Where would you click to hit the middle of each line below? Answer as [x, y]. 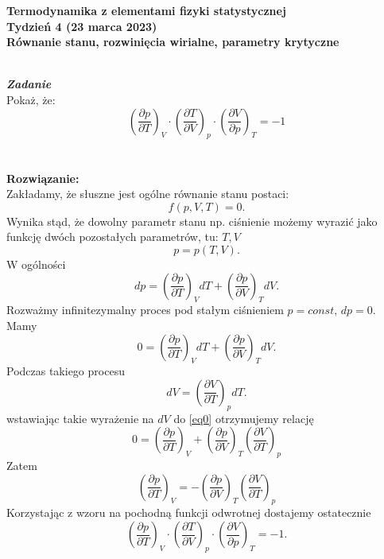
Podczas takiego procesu [66, 371]
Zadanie [29, 84]
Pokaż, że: [31, 99]
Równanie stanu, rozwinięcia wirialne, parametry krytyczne [173, 42]
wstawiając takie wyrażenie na [80, 418]
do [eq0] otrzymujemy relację [244, 418]
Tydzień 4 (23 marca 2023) [82, 26]
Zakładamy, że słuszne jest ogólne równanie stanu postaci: [148, 194]
